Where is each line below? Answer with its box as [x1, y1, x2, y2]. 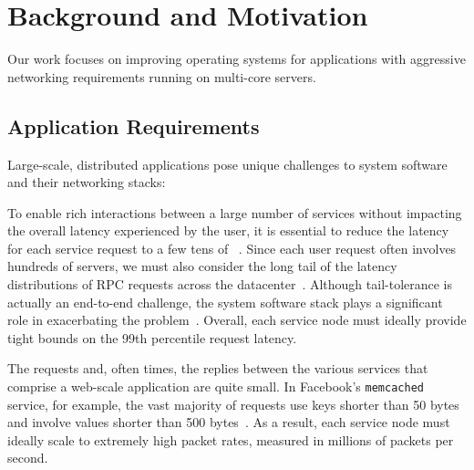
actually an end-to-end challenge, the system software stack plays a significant [7, 292, 443, 311]
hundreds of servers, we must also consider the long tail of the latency [7, 256, 397, 276]
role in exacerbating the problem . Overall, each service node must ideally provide [7, 310, 467, 329]
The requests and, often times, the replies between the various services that [7, 359, 428, 378]
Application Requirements [7, 111, 260, 140]
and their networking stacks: [7, 172, 166, 192]
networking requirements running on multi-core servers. [7, 67, 316, 86]
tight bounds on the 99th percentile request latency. [7, 328, 297, 347]
